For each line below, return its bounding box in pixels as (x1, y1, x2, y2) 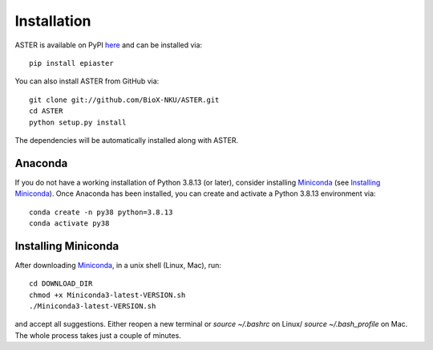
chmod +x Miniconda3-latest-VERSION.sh (29, 290, 186, 299)
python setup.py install (29, 117, 127, 127)
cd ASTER (29, 107, 63, 116)
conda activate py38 (29, 218, 110, 228)
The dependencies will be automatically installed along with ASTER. (14, 135, 239, 144)
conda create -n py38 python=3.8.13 (29, 207, 173, 217)
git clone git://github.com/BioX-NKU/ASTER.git (29, 95, 220, 104)
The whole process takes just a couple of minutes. (14, 330, 182, 340)
